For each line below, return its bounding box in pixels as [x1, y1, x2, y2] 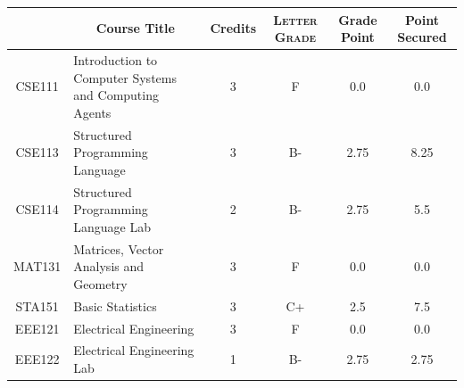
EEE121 [14, 318, 60, 337]
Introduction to [73, 50, 158, 69]
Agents [73, 103, 112, 121]
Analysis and [73, 257, 145, 276]
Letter [273, 10, 318, 29]
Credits [210, 19, 257, 37]
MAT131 [13, 257, 62, 276]
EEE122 [14, 350, 60, 368]
